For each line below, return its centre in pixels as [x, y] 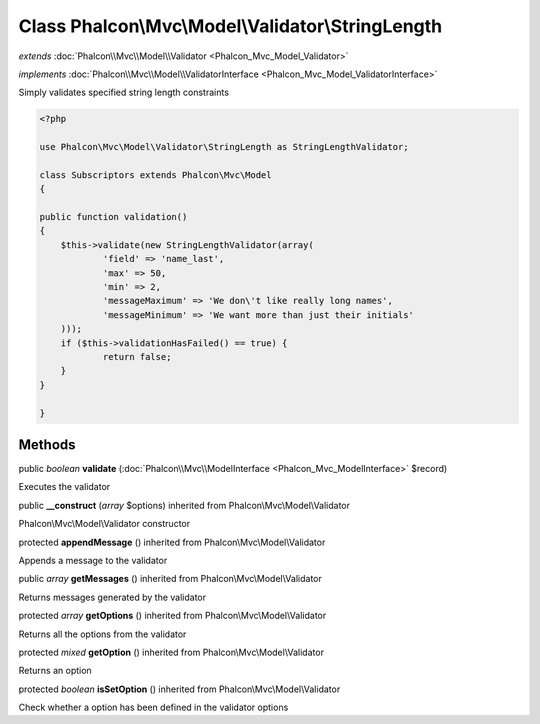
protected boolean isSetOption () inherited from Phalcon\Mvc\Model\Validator [179, 689]
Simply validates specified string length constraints [124, 92]
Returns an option [55, 671]
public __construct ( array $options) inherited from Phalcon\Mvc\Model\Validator [184, 505]
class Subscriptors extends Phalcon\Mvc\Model [155, 174]
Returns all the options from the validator [102, 634]
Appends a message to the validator [93, 560]
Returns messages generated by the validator [112, 597]
